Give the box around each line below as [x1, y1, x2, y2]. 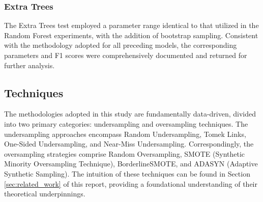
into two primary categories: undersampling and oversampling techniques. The [4, 118, 248, 129]
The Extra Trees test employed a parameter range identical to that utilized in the [4, 20, 259, 31]
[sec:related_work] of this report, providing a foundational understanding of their [4, 178, 257, 189]
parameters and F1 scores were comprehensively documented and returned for [4, 50, 247, 60]
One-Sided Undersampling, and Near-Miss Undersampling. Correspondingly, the [4, 138, 254, 149]
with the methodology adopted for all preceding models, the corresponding [4, 40, 237, 50]
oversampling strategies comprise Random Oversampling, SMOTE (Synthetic [4, 148, 245, 159]
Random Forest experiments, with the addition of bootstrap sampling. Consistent [4, 30, 258, 40]
